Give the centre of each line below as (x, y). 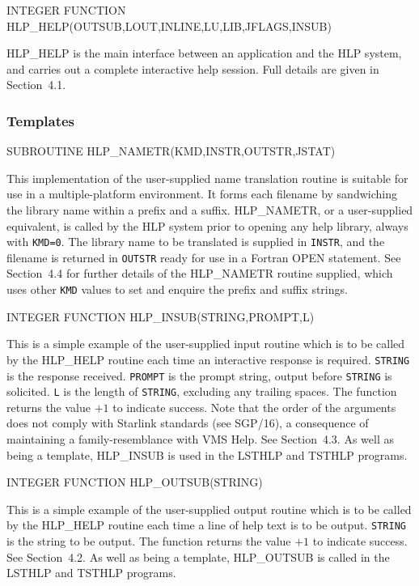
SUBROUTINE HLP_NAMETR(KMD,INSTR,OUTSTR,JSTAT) (171, 151)
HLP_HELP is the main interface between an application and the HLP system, (204, 53)
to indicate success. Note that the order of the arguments (254, 407)
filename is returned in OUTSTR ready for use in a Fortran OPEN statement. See (204, 257)
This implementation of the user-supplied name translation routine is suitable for (207, 178)
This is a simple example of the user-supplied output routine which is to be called (209, 509)
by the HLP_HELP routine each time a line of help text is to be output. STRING (206, 525)
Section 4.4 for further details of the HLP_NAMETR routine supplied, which (200, 273)
